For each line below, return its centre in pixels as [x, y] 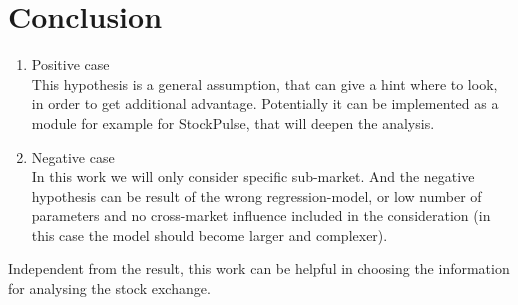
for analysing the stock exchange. [109, 288]
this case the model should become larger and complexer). [209, 234]
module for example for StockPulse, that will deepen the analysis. [233, 122]
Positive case [70, 64]
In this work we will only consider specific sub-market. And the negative [253, 176]
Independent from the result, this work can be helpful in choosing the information [259, 268]
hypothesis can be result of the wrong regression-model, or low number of [256, 195]
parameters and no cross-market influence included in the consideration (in [261, 215]
